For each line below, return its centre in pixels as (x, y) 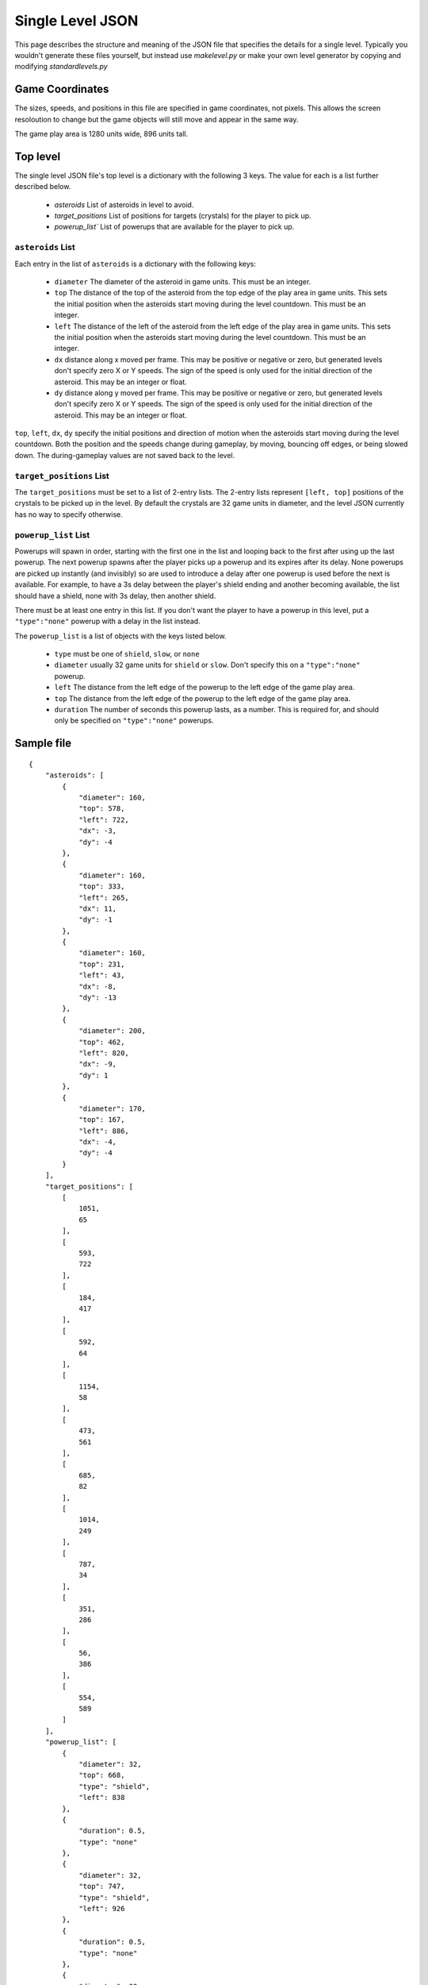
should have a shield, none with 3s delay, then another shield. (115, 595)
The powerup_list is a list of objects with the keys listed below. (120, 636)
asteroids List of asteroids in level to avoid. (124, 204)
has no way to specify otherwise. (69, 514)
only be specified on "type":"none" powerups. (134, 721)
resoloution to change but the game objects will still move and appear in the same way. (157, 119)
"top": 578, (102, 809)
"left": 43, (102, 975)
